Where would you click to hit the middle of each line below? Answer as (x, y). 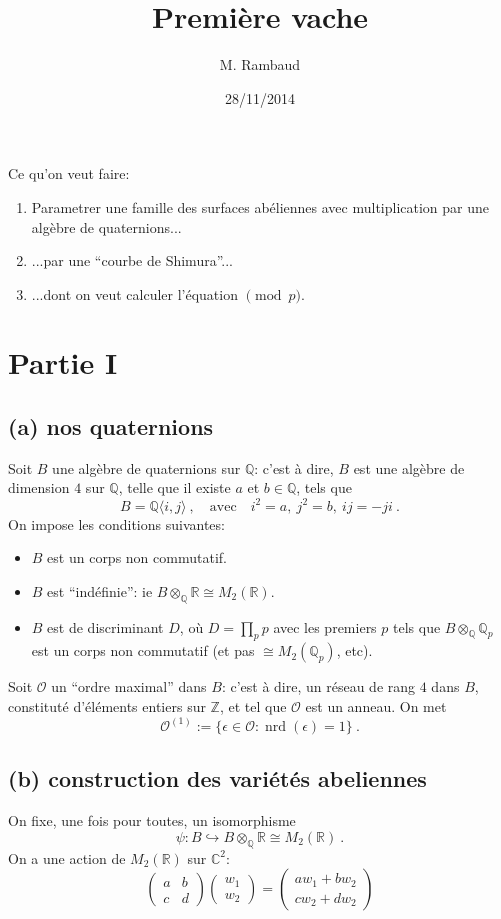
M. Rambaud (260, 64)
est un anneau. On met (376, 705)
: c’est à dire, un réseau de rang (318, 686)
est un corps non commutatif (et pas (143, 650)
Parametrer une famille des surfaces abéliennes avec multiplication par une (260, 206)
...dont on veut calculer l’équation (134, 293)
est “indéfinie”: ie (100, 590)
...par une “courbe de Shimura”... (132, 260)
